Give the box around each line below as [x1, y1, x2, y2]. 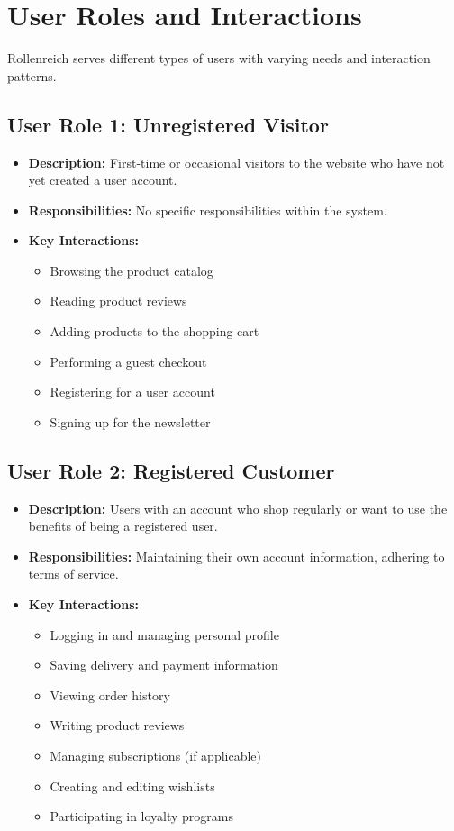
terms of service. [28, 564, 119, 583]
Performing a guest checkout [50, 352, 207, 370]
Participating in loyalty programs [50, 807, 234, 826]
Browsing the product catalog [50, 260, 213, 279]
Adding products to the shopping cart [50, 322, 259, 341]
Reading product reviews [50, 291, 187, 310]
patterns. [7, 66, 57, 85]
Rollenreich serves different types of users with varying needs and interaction [7, 49, 431, 68]
